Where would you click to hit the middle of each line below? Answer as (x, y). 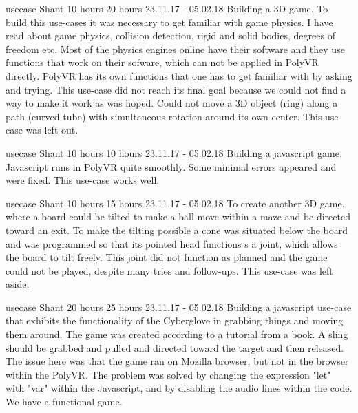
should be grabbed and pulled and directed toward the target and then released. (175, 347)
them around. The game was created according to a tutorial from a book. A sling (177, 334)
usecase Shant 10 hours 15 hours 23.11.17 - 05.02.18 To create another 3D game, (175, 203)
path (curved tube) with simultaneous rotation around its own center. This (164, 116)
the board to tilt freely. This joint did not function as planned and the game (167, 257)
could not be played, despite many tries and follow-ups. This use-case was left (169, 270)
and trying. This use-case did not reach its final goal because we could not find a (176, 89)
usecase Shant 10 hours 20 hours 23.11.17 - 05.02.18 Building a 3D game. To (167, 8)
